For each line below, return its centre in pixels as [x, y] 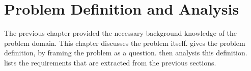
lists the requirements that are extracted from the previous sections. [110, 62]
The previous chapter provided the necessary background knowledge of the [120, 33]
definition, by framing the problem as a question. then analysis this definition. [126, 53]
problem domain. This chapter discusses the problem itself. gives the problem [125, 43]
